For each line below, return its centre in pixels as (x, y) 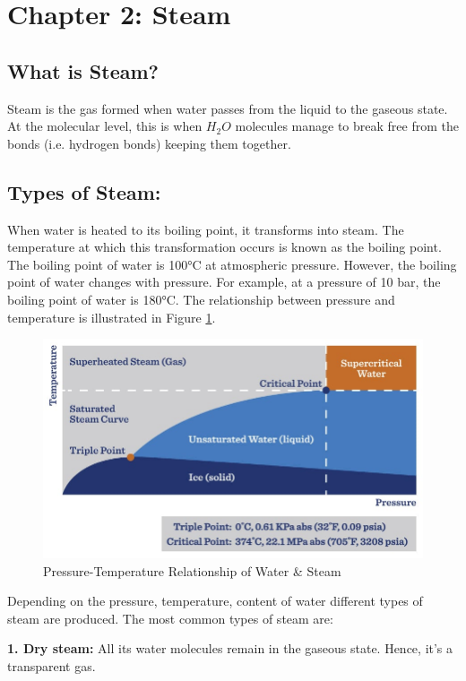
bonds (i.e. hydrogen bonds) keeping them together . (149, 143)
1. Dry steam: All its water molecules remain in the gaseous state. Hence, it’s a (230, 648)
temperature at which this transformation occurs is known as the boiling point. (224, 247)
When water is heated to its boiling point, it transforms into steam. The (206, 229)
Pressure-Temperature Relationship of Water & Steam (192, 570)
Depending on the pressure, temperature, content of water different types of (215, 601)
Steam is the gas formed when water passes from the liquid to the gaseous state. (228, 108)
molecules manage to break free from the (347, 126)
